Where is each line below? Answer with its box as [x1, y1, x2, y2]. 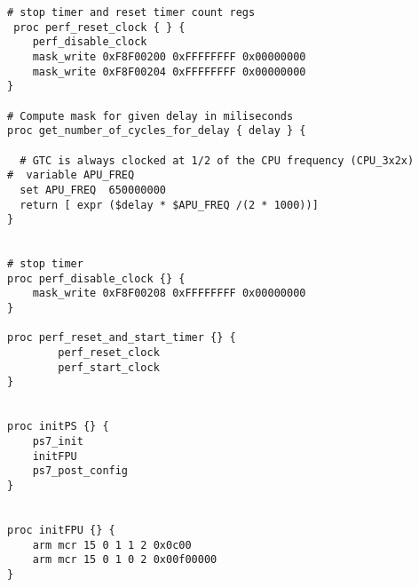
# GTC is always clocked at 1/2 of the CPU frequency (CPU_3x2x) [20, 154, 415, 167]
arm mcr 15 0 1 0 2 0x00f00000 [32, 553, 217, 567]
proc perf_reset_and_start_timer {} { [7, 331, 236, 345]
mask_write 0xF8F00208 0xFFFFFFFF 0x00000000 [32, 287, 306, 300]
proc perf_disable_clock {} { [7, 272, 186, 285]
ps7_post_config [32, 464, 129, 478]
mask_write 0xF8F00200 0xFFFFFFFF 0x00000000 [32, 50, 306, 63]
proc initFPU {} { [7, 523, 115, 536]
